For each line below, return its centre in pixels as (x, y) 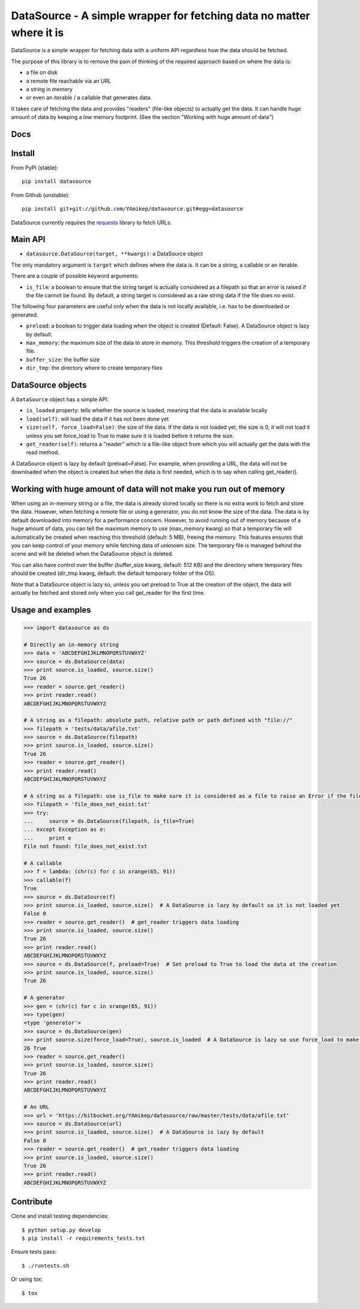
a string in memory (49, 89)
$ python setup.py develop (61, 1230)
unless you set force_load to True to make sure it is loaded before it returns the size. (130, 436)
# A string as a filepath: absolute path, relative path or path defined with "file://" (158, 720)
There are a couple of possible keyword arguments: (75, 276)
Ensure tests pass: (34, 1252)
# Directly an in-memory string (71, 645)
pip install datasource (57, 181)
